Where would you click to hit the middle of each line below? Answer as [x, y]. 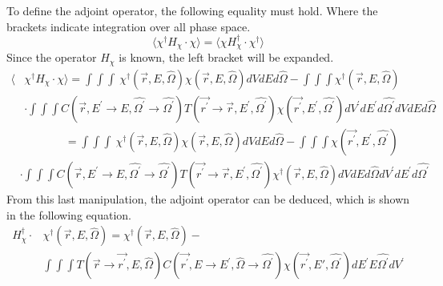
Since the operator [52, 57]
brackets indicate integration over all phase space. [129, 26]
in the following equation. [69, 214]
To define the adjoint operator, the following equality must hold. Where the [192, 10]
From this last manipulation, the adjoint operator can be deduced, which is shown [208, 199]
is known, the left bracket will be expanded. [226, 57]
